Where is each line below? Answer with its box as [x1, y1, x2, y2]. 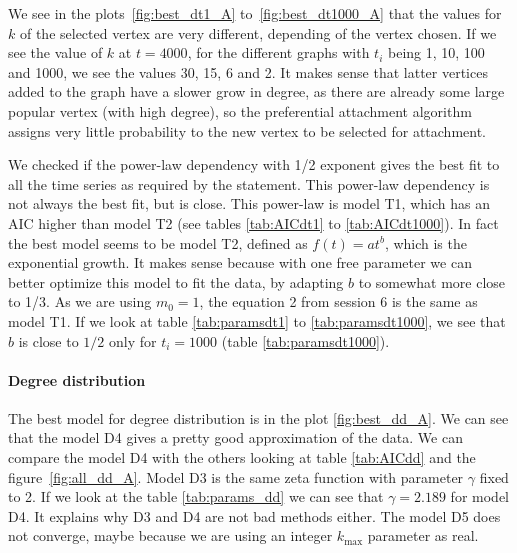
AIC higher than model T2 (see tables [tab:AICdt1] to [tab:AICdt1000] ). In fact [8, 212, 499, 233]
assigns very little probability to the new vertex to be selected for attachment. [8, 120, 486, 141]
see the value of [8, 42, 103, 63]
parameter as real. [367, 525, 479, 546]
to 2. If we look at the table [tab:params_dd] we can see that [8, 486, 384, 507]
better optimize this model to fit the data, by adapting [8, 271, 344, 292]
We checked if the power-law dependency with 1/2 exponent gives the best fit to [8, 154, 500, 175]
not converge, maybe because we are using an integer [8, 525, 333, 546]
